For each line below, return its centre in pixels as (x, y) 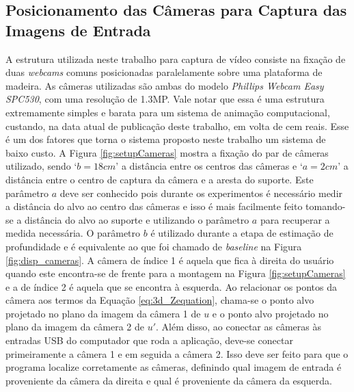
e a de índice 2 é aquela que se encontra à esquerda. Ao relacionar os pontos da (171, 286)
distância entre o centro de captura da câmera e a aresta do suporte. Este (160, 179)
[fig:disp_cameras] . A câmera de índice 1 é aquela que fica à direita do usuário (170, 260)
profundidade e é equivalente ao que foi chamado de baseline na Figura (154, 246)
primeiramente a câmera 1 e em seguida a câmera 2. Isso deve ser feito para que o (177, 353)
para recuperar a (295, 219)
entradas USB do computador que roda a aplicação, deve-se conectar (149, 340)
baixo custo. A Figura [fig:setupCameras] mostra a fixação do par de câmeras (167, 152)
